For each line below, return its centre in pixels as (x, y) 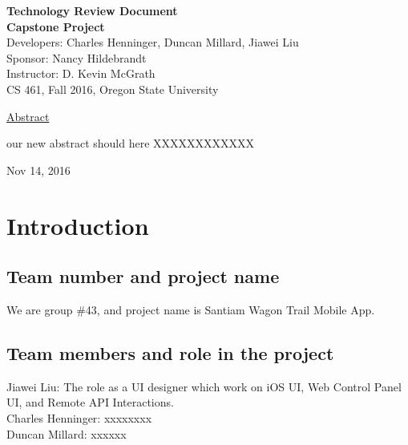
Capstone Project (56, 26)
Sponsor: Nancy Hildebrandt (77, 57)
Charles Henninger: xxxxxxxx (79, 417)
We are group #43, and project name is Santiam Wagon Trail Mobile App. (191, 309)
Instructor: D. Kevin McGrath (81, 73)
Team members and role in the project (170, 352)
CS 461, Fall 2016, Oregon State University (113, 89)
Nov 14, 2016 (38, 170)
